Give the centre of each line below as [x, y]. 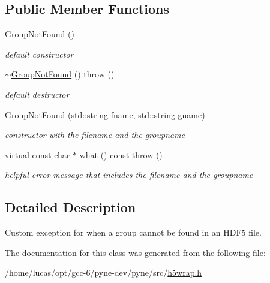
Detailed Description [70, 207]
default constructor [39, 54]
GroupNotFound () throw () [63, 74]
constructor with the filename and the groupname [95, 135]
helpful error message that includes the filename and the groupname [129, 175]
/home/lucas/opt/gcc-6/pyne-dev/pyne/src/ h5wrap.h [103, 273]
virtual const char [37, 154]
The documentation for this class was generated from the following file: [135, 252]
